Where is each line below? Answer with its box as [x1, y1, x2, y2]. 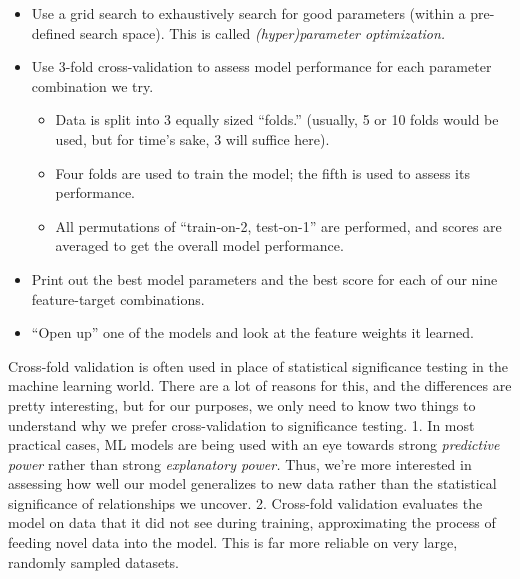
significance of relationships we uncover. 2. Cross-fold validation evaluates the [8, 492, 483, 513]
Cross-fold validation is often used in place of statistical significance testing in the [8, 355, 508, 376]
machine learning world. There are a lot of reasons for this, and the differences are [8, 375, 512, 396]
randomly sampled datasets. [8, 551, 179, 572]
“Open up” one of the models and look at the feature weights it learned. [31, 322, 474, 343]
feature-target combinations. [31, 288, 205, 309]
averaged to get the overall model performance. [55, 235, 344, 256]
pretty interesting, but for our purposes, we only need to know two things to [8, 394, 476, 415]
